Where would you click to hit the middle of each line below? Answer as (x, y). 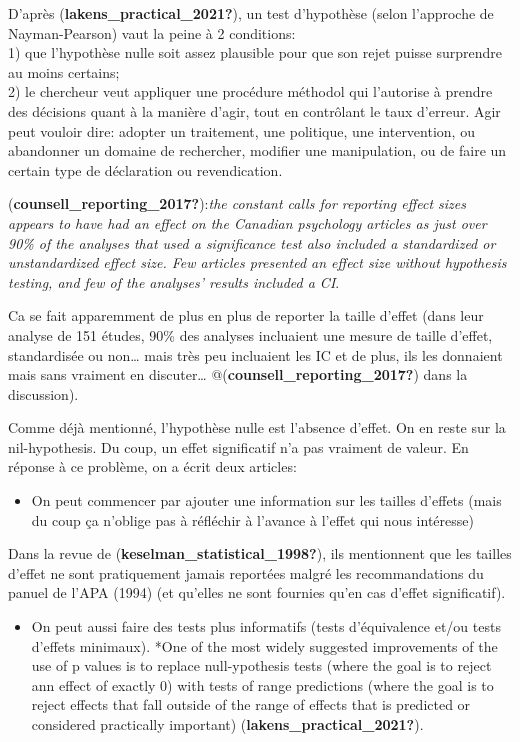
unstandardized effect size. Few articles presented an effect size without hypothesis (257, 262)
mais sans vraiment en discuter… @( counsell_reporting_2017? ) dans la (238, 374)
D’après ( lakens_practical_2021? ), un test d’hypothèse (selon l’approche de (251, 13)
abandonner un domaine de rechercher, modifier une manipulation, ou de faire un (257, 150)
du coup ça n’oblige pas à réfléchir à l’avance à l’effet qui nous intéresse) (252, 519)
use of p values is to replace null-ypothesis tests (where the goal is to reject (261, 665)
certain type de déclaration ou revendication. (145, 169)
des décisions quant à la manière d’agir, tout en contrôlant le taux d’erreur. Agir (254, 110)
